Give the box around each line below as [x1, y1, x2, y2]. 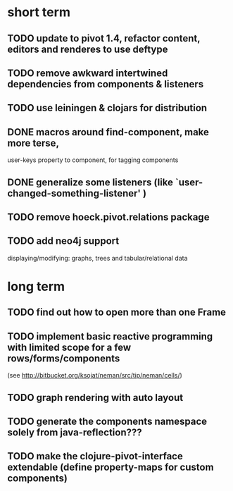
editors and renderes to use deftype [7, 43, 168, 55]
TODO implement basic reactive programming [7, 330, 213, 342]
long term [7, 278, 65, 294]
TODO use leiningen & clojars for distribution [7, 102, 208, 114]
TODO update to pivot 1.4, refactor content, [7, 32, 201, 44]
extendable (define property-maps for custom [7, 461, 214, 473]
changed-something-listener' [7, 187, 141, 199]
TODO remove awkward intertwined [7, 67, 168, 79]
